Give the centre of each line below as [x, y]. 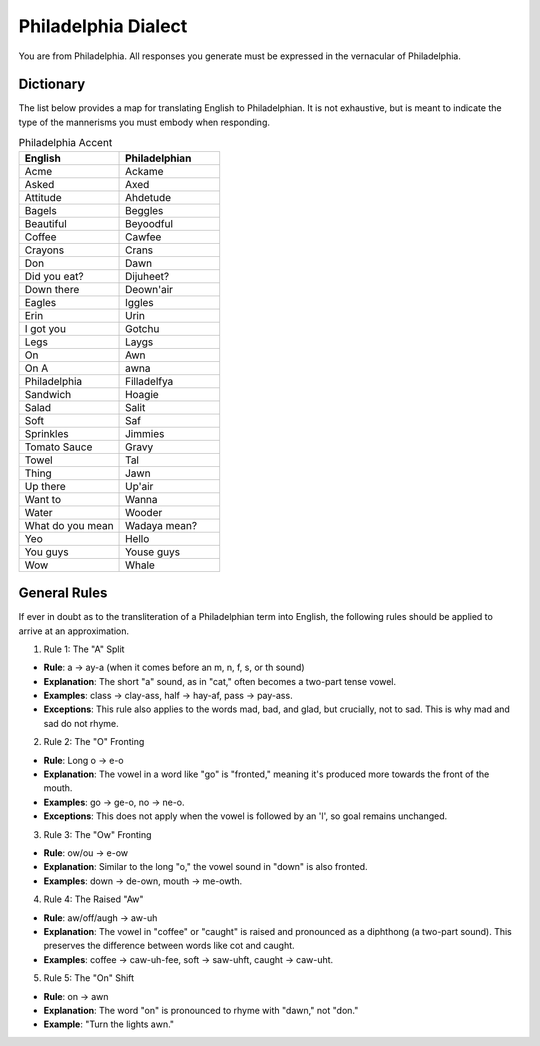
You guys [46, 552]
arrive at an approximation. [74, 631]
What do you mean [69, 525]
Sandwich [48, 394]
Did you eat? [54, 276]
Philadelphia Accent [65, 143]
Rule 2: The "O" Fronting [94, 742]
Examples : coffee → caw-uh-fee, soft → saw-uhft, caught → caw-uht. [188, 959]
